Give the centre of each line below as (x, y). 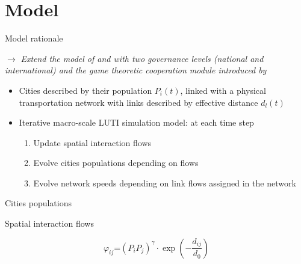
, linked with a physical (223, 90)
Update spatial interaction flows (92, 142)
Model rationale (34, 38)
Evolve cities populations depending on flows (116, 163)
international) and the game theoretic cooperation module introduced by (136, 70)
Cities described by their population (85, 90)
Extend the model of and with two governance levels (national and (142, 58)
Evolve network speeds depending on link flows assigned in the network (165, 183)
